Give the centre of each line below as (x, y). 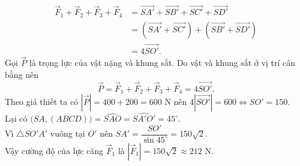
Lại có (16, 118)
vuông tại (67, 133)
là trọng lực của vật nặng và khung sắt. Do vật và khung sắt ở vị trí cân (162, 63)
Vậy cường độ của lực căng (54, 150)
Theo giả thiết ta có (42, 102)
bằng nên (22, 74)
